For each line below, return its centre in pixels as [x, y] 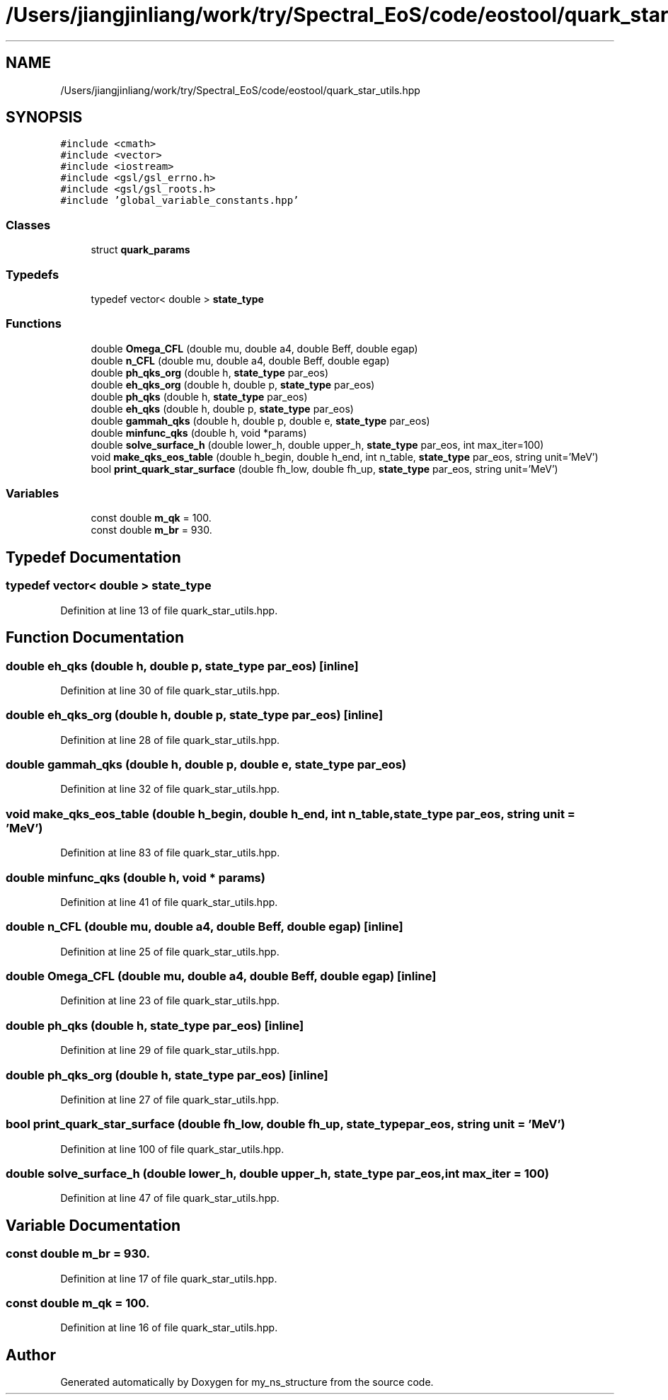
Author [31, 1355]
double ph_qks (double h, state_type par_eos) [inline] [155, 1025]
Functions [34, 324]
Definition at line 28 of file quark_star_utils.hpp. [170, 740]
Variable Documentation [93, 1225]
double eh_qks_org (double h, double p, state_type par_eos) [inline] [195, 715]
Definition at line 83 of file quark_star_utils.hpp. [170, 853]
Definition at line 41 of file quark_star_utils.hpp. [169, 902]
